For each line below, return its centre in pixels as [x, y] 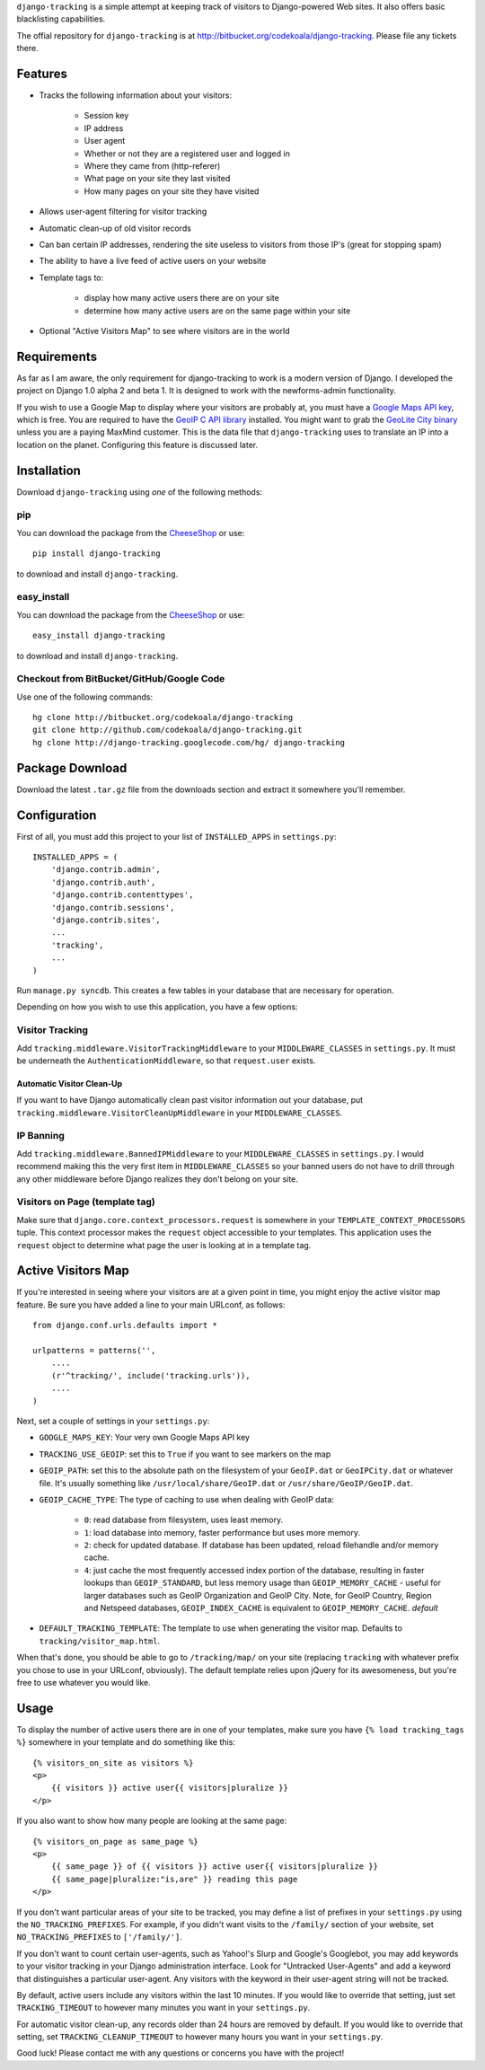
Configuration [57, 815]
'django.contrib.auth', [103, 882]
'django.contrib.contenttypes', [122, 895]
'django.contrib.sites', [106, 920]
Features [42, 73]
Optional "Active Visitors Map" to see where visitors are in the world [164, 330]
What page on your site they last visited [157, 179]
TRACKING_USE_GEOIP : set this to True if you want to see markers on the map [185, 1454]
